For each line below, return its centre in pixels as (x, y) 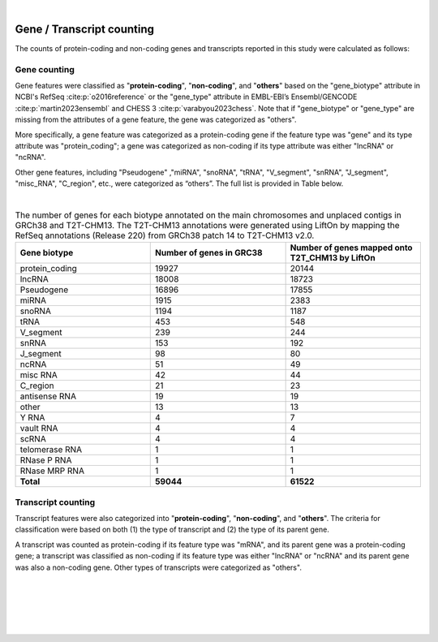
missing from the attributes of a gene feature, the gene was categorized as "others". (156, 120)
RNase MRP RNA (52, 471)
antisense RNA (48, 396)
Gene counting (45, 69)
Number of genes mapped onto (351, 248)
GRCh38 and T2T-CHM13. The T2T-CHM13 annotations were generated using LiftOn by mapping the (208, 226)
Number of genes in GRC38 (209, 253)
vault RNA (39, 429)
